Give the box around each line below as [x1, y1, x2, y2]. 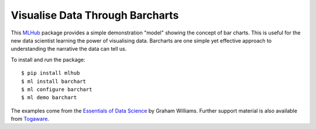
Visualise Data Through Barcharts [11, 9, 179, 22]
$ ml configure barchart [21, 86, 92, 93]
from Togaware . [11, 116, 50, 123]
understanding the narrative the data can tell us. [11, 46, 127, 53]
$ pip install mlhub [21, 70, 80, 76]
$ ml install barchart [21, 78, 87, 85]
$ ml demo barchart [21, 94, 77, 101]
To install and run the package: [11, 56, 85, 63]
